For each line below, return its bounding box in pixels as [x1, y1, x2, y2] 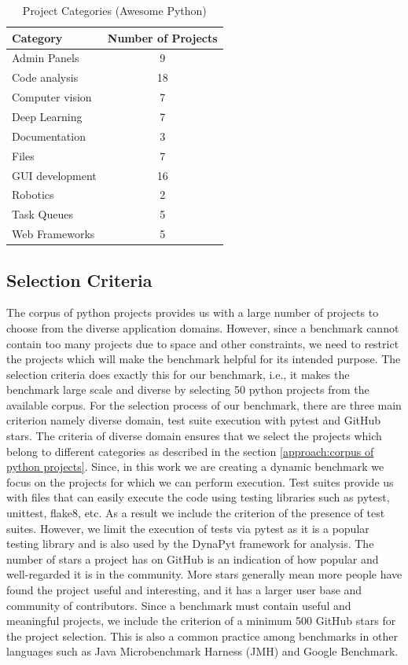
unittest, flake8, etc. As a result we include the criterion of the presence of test [6, 505, 385, 521]
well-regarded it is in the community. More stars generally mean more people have [6, 566, 402, 582]
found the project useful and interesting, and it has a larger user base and [6, 582, 362, 598]
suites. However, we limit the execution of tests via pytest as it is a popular [6, 520, 369, 536]
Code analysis [12, 69, 79, 86]
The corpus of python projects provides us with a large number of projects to [6, 304, 379, 321]
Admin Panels [12, 50, 79, 66]
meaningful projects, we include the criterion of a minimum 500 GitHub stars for [6, 612, 396, 629]
